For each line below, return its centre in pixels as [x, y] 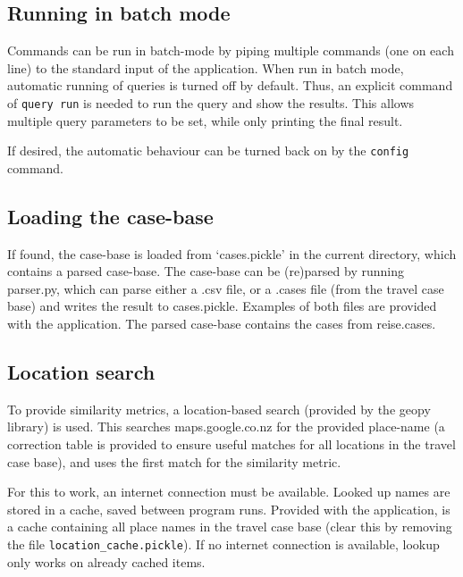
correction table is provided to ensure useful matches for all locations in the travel [231, 444]
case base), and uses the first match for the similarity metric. [174, 461]
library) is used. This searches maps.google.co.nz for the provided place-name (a [226, 426]
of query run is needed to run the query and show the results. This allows [211, 102]
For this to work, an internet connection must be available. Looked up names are [229, 492]
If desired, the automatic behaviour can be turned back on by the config [208, 151]
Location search [81, 372]
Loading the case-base [110, 216]
